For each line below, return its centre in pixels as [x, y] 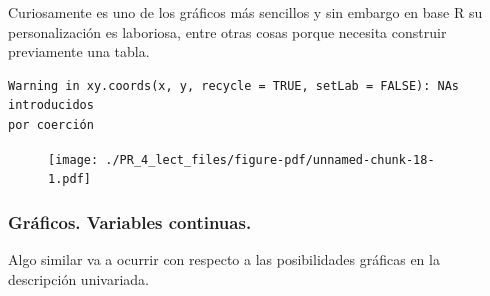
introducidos [51, 105]
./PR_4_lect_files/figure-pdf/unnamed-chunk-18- [270, 159]
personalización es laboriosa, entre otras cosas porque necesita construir [227, 31]
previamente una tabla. [79, 51]
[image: [73, 159]
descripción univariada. [78, 278]
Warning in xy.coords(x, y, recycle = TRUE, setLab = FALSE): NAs [234, 85]
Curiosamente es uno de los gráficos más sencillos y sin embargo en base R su [245, 12]
